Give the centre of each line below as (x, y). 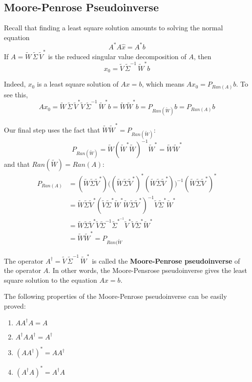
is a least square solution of (78, 84)
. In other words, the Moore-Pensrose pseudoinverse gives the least (148, 270)
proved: (15, 305)
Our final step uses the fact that (52, 130)
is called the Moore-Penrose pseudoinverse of (166, 260)
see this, (16, 94)
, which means (163, 84)
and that (17, 164)
